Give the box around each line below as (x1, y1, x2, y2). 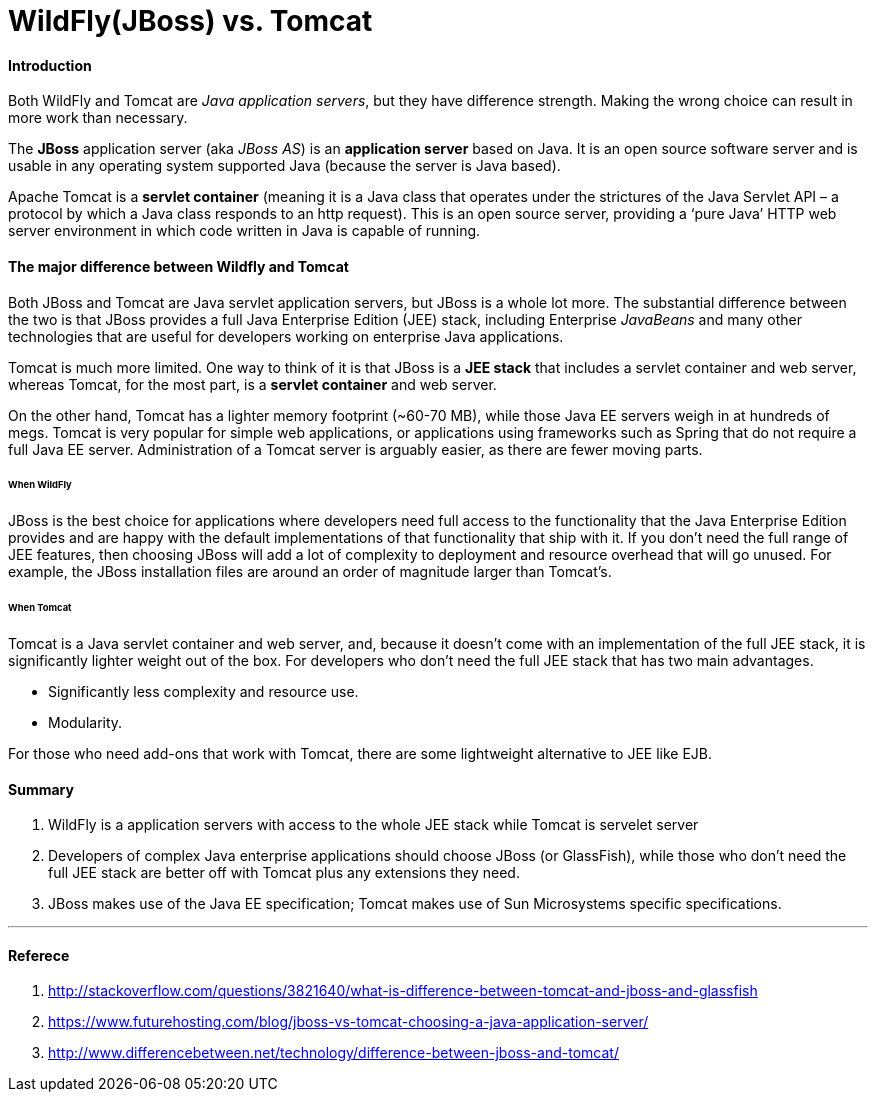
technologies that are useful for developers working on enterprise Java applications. (8, 327, 564, 345)
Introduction (8, 56, 92, 74)
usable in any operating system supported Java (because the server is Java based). (8, 157, 561, 175)
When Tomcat (8, 602, 72, 614)
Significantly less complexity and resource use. (48, 682, 359, 700)
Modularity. (48, 713, 123, 731)
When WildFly (8, 479, 72, 491)
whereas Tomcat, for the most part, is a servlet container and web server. (8, 375, 497, 393)
